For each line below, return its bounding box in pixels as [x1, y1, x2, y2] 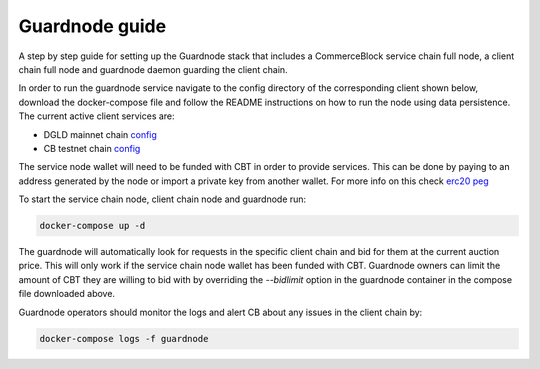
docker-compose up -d [39, 220, 146, 232]
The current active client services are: [18, 110, 175, 122]
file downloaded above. [18, 288, 115, 300]
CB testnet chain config [43, 142, 141, 154]
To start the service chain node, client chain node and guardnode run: [18, 193, 307, 205]
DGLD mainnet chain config [43, 128, 157, 140]
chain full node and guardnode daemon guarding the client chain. [18, 63, 289, 75]
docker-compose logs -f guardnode [39, 333, 209, 344]
